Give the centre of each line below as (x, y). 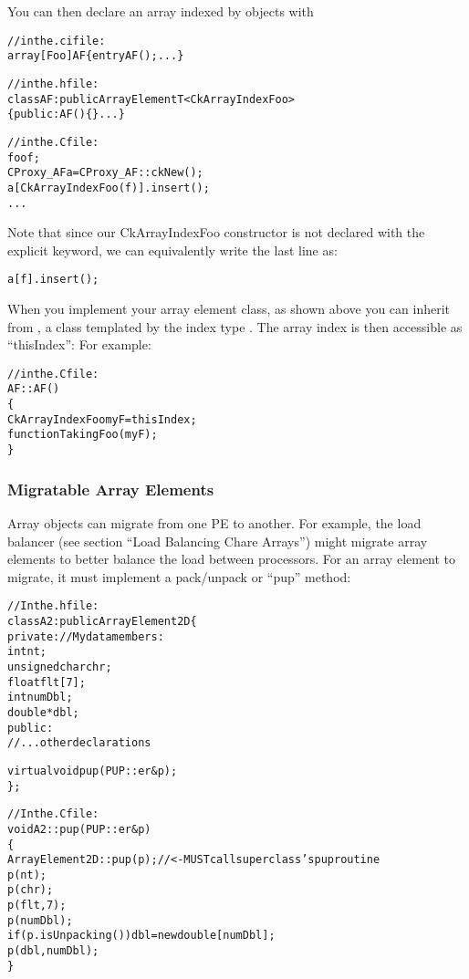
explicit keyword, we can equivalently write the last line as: (172, 250)
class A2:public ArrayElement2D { (102, 621)
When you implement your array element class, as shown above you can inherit (229, 308)
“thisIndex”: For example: (79, 344)
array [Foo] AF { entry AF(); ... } (96, 56)
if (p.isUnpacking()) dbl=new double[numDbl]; (141, 936)
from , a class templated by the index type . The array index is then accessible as (235, 326)
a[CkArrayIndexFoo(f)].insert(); (109, 187)
